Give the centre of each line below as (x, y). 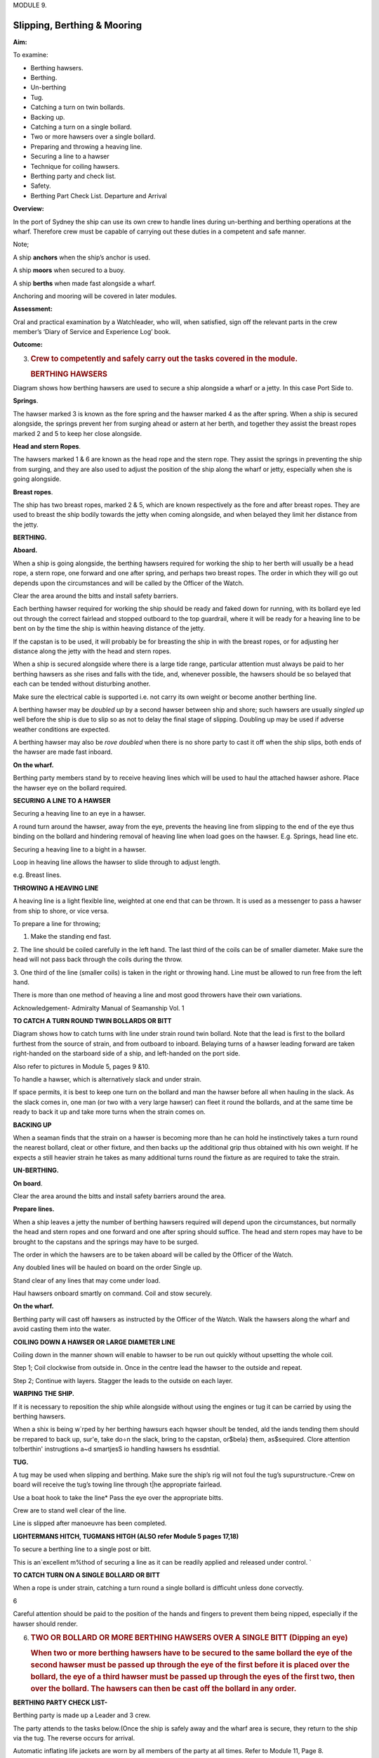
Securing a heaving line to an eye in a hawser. (79, 814)
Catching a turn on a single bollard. (81, 127)
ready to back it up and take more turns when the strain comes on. (109, 1112)
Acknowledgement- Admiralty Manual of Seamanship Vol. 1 (99, 1008)
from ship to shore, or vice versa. (61, 911)
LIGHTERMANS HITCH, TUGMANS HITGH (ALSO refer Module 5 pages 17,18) (126, 1536)
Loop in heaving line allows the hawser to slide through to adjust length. (117, 862)
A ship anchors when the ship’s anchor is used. (82, 257)
